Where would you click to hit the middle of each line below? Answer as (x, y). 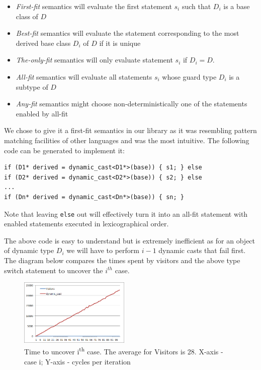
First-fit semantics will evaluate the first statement (94, 6)
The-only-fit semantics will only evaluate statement (94, 60)
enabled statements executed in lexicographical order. (86, 224)
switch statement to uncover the (54, 270)
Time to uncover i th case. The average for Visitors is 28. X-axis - (124, 351)
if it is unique (120, 43)
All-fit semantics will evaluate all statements (84, 76)
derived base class (43, 43)
